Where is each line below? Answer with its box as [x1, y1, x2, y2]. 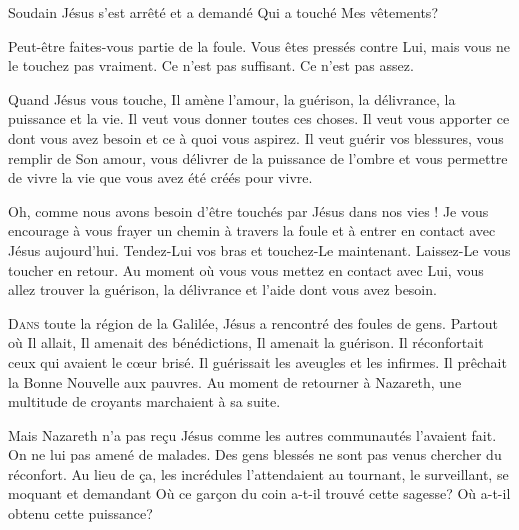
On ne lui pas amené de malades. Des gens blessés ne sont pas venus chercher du [8, 444, 502, 465]
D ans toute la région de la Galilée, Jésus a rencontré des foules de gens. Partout [8, 312, 498, 333]
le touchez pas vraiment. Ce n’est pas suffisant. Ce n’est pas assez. [8, 55, 414, 76]
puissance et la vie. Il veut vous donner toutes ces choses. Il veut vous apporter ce [8, 108, 510, 129]
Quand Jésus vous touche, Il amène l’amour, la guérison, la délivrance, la [8, 88, 456, 109]
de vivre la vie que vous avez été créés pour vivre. [8, 167, 313, 188]
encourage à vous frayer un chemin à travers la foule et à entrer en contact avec [8, 220, 496, 241]
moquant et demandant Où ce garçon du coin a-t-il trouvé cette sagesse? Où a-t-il [8, 483, 511, 504]
